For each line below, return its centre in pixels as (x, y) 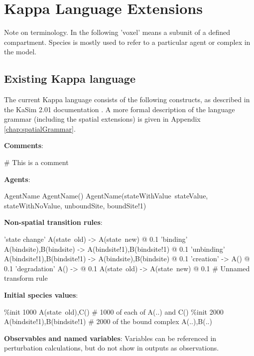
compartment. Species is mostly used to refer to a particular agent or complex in (127, 42)
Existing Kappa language (70, 79)
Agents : (17, 179)
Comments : (24, 145)
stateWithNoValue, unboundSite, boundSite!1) (75, 205)
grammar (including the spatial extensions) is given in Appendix (102, 119)
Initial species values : (41, 295)
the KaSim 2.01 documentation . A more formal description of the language (120, 109)
